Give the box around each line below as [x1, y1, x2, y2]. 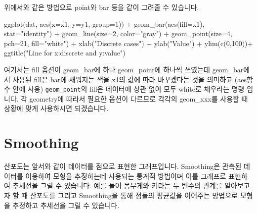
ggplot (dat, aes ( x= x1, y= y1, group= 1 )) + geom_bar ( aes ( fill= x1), [4, 18, 205, 29]
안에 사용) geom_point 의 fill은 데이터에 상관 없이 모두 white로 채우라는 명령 [12, 84, 245, 94]
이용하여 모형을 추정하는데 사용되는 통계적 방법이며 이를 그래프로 [25, 170, 226, 181]
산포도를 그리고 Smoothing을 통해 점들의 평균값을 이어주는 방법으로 [30, 190, 238, 200]
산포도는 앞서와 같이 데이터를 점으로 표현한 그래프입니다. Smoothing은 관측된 [4, 161, 242, 171]
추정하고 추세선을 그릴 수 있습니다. [12, 200, 120, 210]
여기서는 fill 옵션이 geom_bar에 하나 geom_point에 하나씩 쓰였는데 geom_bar [4, 64, 244, 74]
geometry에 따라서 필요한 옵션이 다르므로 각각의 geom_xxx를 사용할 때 [29, 93, 248, 104]
